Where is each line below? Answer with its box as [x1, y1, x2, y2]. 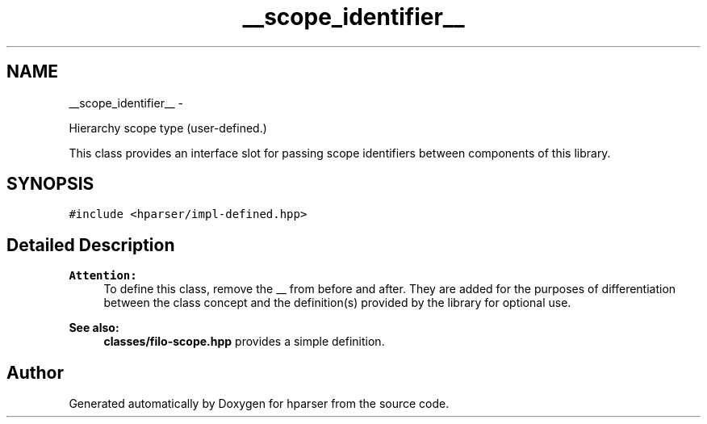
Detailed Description [6, 234, 175, 255]
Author [6, 362, 64, 383]
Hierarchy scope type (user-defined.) [69, 120, 267, 135]
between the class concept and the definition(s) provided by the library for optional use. [103, 296, 571, 310]
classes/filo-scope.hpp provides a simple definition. [103, 334, 385, 349]
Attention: [69, 269, 137, 283]
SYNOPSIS [6, 174, 94, 195]
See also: [69, 321, 119, 335]
